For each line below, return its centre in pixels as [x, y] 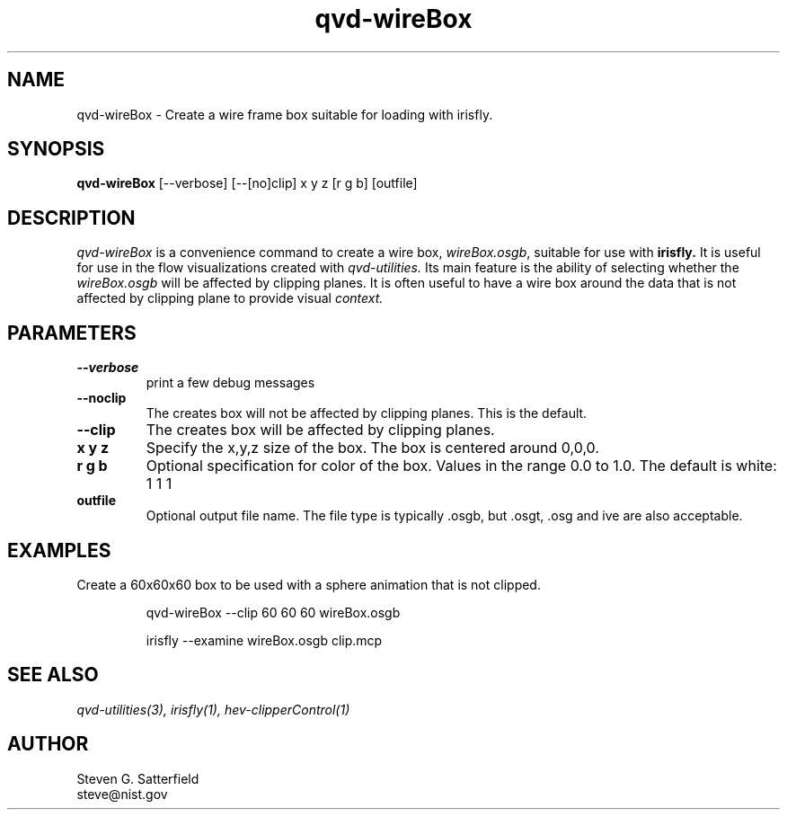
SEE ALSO [53, 675]
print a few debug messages [230, 383]
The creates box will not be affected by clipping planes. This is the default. [367, 413]
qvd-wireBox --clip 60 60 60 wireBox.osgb [273, 612]
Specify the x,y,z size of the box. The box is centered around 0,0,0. [372, 448]
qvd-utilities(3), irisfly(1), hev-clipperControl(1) [213, 709]
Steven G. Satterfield [138, 778]
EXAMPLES [59, 550]
